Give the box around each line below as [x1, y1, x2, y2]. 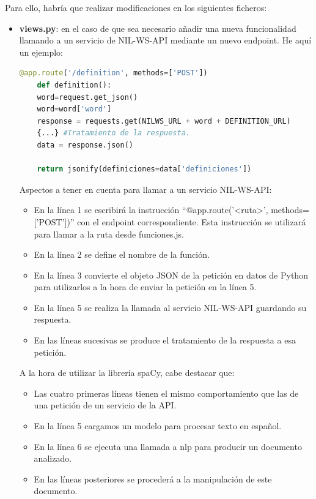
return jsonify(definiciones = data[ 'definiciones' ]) [37, 165, 252, 174]
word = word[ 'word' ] [37, 105, 112, 114]
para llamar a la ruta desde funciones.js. [34, 227, 184, 240]
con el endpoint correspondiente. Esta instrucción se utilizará [77, 215, 306, 228]
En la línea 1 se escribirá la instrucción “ [34, 203, 186, 216]
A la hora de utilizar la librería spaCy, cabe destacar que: [19, 366, 235, 379]
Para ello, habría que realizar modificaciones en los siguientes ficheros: [5, 1, 267, 13]
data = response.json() [37, 140, 133, 149]
